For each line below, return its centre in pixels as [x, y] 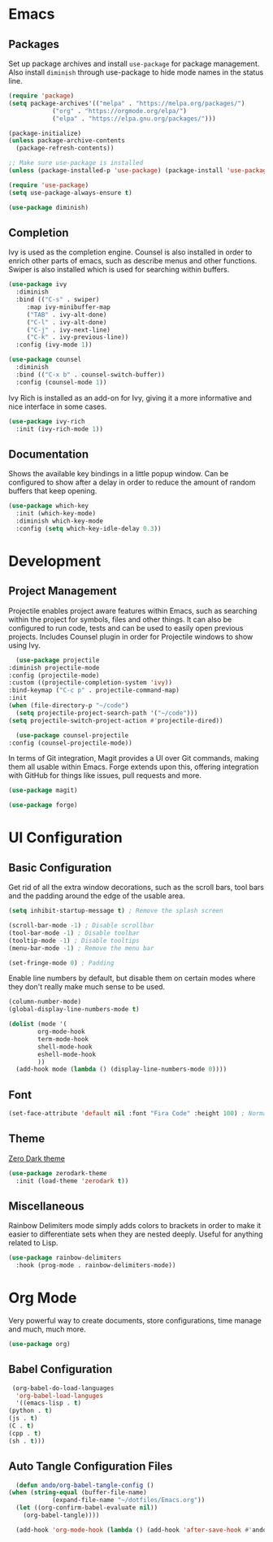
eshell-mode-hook [67, 1054]
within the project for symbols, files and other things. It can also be [120, 619]
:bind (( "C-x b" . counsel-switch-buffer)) [90, 375]
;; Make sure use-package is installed [76, 163]
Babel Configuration [61, 1369]
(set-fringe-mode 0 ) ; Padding [61, 963]
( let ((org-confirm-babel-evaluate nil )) [87, 1508]
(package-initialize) [45, 133]
